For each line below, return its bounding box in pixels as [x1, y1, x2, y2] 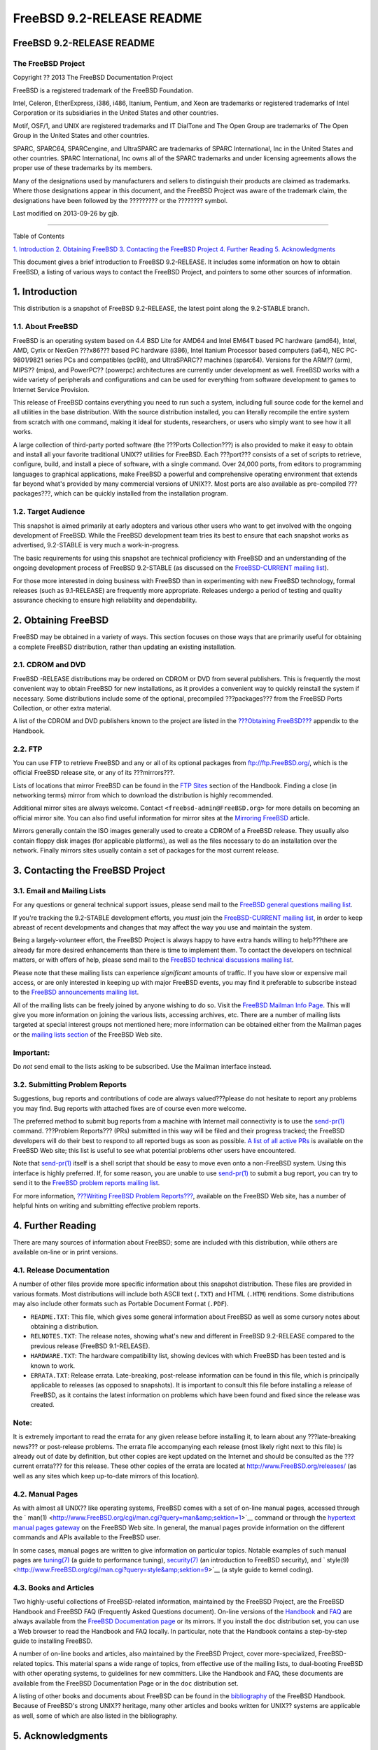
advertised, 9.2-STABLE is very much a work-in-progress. [13, 541, 180, 549]
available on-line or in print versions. [13, 1248, 118, 1256]
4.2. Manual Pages [13, 1489, 78, 1499]
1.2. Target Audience [13, 507, 85, 517]
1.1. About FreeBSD [13, 322, 78, 332]
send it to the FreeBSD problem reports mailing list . [13, 1179, 160, 1187]
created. [30, 1401, 55, 1409]
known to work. [30, 1361, 76, 1370]
